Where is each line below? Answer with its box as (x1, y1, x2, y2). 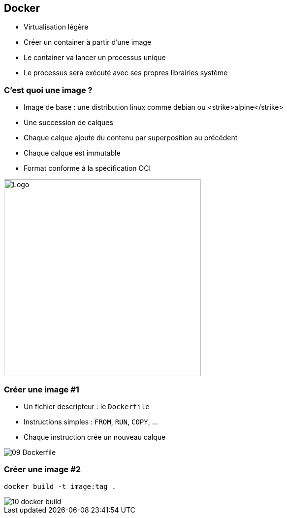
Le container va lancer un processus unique (24, 53, 166, 62)
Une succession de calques (24, 118, 113, 127)
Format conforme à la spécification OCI (24, 164, 151, 173)
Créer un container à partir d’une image (24, 38, 152, 47)
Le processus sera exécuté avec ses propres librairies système (24, 68, 228, 77)
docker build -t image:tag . (4, 482, 116, 490)
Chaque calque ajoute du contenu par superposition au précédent (24, 133, 238, 142)
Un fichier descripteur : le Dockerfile (24, 402, 150, 411)
